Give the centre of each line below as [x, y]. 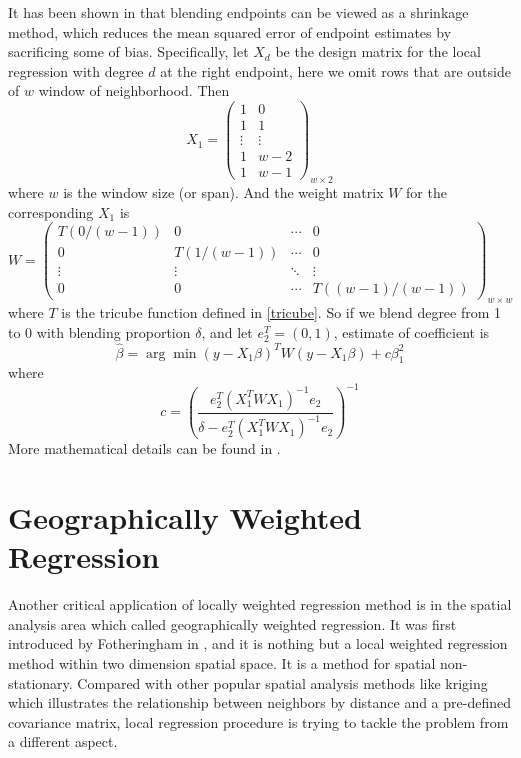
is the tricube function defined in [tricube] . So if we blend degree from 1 [281, 312]
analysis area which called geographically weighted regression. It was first [232, 623]
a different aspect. [63, 741]
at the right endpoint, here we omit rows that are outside [335, 70]
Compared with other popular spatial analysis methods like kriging [282, 682]
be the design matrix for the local [378, 51]
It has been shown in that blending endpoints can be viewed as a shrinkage [238, 12]
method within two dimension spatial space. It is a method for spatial [222, 663]
